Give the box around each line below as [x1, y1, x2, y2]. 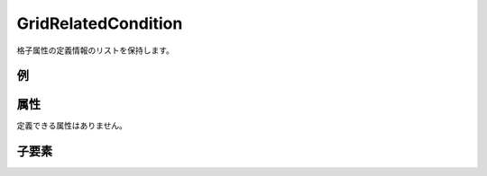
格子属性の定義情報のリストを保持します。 [16, 45, 175, 56]
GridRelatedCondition [16, 13, 183, 33]
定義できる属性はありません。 [16, 120, 128, 131]
